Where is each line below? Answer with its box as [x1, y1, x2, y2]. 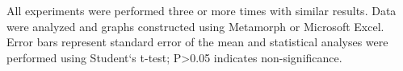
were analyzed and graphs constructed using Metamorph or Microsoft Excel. [6, 18, 384, 34]
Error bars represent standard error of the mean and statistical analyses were [6, 34, 388, 50]
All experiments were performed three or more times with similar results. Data [6, 2, 397, 18]
